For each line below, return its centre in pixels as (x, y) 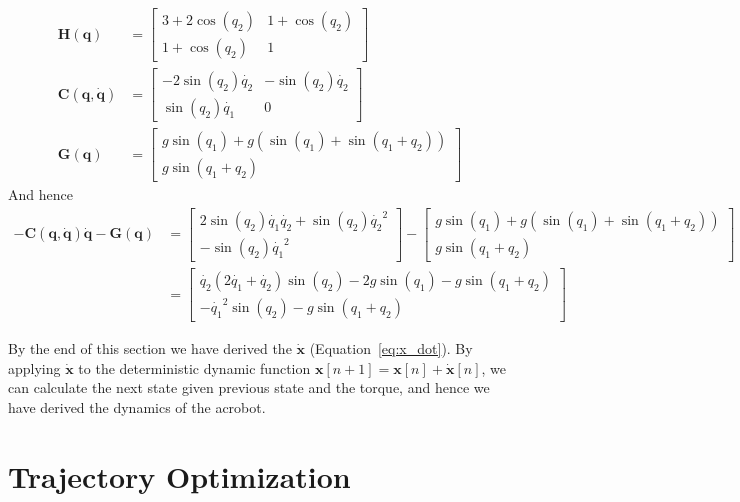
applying (34, 367)
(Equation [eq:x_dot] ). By (391, 348)
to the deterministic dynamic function (194, 367)
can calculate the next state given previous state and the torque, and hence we (249, 387)
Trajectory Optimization (179, 475)
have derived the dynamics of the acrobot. (137, 406)
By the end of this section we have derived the (150, 348)
